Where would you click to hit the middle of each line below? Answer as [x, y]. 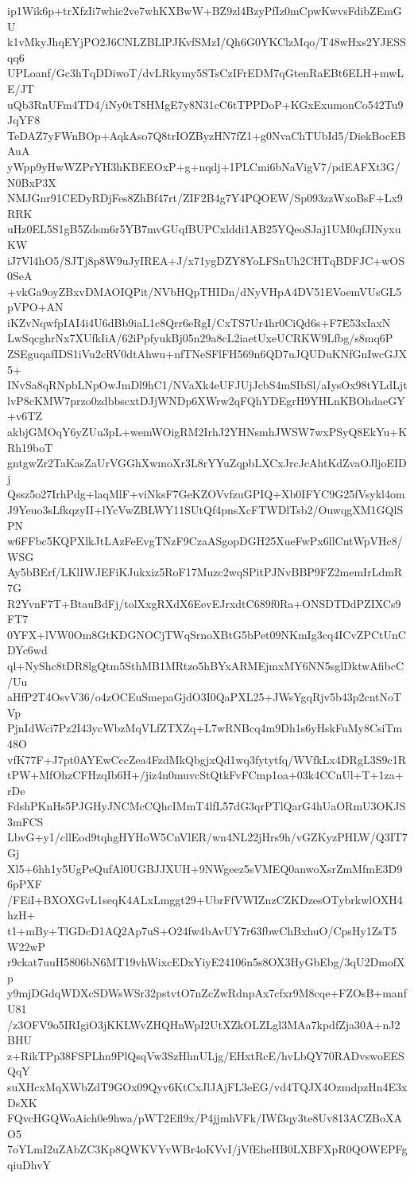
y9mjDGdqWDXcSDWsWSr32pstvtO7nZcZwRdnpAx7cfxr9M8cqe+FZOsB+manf [207, 993]
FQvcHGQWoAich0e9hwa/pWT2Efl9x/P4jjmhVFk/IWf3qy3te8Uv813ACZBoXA [205, 1118]
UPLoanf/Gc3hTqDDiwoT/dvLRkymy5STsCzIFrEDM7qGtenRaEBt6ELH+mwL [206, 73]
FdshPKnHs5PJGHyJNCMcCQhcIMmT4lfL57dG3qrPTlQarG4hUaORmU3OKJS [207, 806]
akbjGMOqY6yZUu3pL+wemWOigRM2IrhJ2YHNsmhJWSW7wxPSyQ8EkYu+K [207, 432]
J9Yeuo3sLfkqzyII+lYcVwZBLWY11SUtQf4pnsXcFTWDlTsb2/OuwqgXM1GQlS [205, 509]
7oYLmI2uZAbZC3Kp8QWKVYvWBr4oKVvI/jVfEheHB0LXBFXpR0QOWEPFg [207, 1149]
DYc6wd [27, 650]
